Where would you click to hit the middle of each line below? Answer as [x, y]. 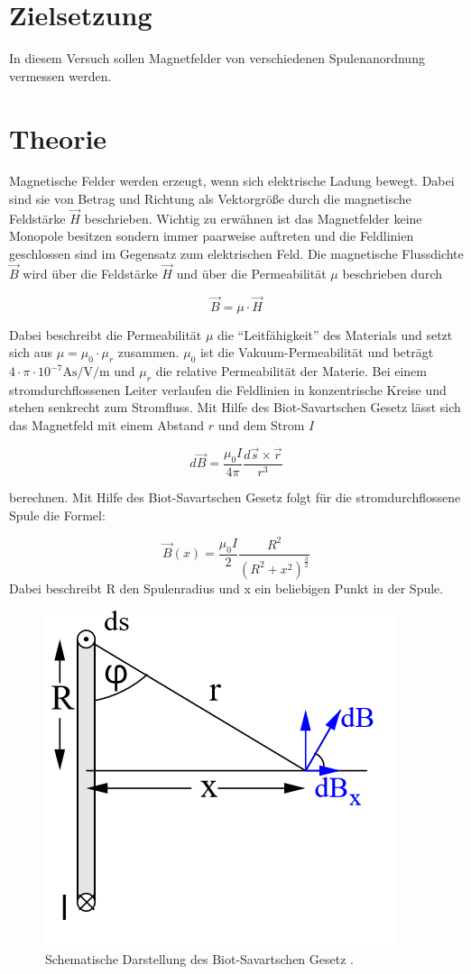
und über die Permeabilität [251, 273]
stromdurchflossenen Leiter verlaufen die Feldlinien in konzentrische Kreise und [228, 389]
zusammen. [148, 352]
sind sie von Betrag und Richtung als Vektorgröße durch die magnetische [210, 199]
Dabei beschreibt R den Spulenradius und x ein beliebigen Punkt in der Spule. [226, 588]
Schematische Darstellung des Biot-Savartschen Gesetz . [199, 959]
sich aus [31, 352]
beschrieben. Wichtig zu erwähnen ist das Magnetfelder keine [253, 218]
